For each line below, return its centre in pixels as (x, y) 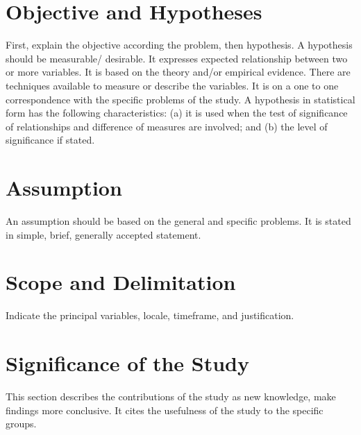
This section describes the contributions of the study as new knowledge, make (171, 396)
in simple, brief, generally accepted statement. (103, 234)
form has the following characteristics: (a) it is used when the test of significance (177, 113)
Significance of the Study (128, 363)
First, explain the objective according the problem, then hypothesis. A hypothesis (179, 45)
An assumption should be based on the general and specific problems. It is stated (178, 221)
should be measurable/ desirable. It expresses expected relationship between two (177, 58)
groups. (21, 424)
